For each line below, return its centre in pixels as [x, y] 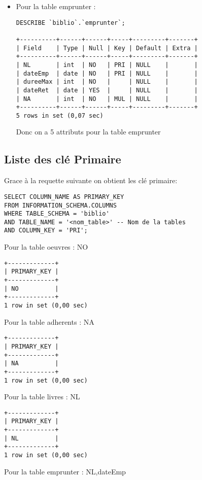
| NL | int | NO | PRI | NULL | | [107, 65]
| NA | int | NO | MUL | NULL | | [107, 99]
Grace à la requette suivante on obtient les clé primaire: [91, 180]
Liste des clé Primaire [63, 159]
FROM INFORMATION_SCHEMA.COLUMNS [60, 205]
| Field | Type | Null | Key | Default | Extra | [107, 48]
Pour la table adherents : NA [49, 321]
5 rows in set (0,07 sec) [60, 115]
